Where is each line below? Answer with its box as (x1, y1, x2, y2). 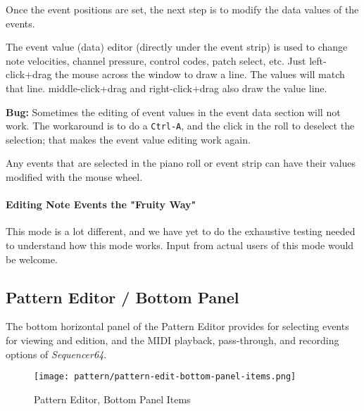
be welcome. (6, 251, 58, 266)
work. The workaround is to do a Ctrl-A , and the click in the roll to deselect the (6, 118, 355, 133)
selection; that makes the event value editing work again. (6, 132, 251, 146)
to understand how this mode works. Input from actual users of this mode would (6, 237, 354, 252)
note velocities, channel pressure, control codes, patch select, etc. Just (6, 53, 306, 68)
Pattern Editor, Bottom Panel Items (34, 391, 191, 406)
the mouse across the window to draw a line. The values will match (55, 67, 345, 82)
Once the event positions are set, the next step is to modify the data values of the (6, 2, 359, 16)
